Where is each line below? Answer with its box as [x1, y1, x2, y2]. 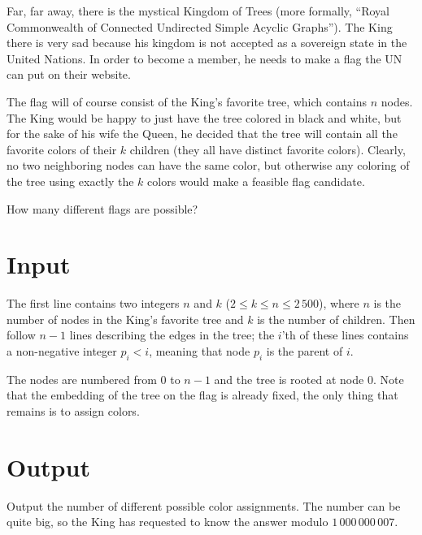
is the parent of [266, 343, 343, 360]
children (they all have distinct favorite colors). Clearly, [129, 140, 406, 157]
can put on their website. [7, 66, 131, 83]
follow [7, 326, 36, 343]
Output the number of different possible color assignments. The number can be [7, 497, 401, 514]
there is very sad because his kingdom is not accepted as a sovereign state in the [7, 34, 407, 51]
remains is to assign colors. [7, 403, 140, 420]
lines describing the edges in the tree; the [69, 326, 275, 343]
